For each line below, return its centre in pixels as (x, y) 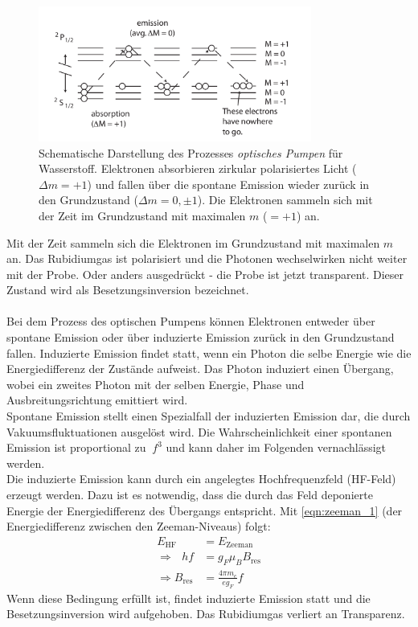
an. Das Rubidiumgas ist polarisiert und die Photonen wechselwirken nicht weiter (207, 258)
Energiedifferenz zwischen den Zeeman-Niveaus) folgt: (139, 526)
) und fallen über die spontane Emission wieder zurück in (228, 184)
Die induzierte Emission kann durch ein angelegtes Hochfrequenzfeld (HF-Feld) (201, 479)
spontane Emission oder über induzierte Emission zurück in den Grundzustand (201, 337)
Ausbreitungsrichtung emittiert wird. (97, 400)
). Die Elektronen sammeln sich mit (285, 200)
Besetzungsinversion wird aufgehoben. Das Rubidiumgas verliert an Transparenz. (206, 614)
